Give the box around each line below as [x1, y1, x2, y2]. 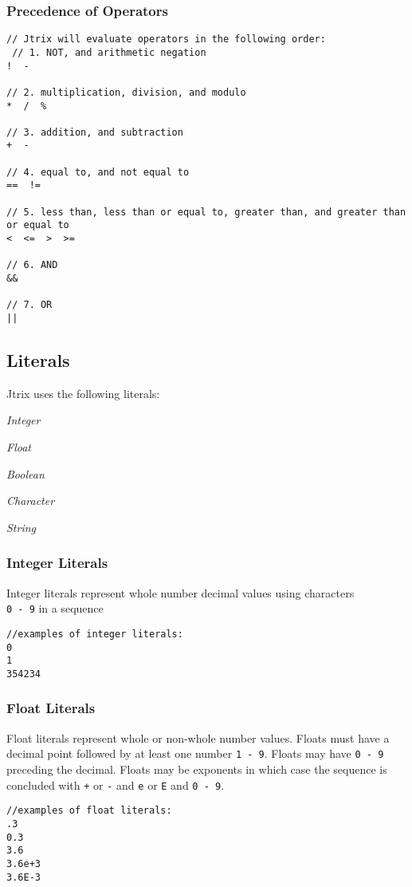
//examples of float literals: [6, 805, 172, 817]
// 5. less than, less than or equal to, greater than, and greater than [6, 206, 406, 218]
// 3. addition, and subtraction [6, 126, 183, 138]
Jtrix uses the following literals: [6, 384, 160, 401]
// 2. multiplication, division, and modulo [6, 86, 246, 98]
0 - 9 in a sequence [6, 600, 104, 617]
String [6, 518, 37, 535]
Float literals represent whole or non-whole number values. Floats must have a [6, 729, 390, 746]
